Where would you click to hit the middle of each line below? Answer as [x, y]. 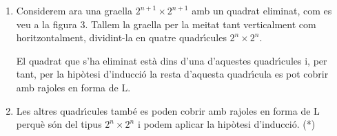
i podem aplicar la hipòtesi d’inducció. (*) [226, 124]
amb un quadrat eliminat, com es [262, 10]
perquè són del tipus [59, 124]
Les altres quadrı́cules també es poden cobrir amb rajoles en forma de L [168, 110]
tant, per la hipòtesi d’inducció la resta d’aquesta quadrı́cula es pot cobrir [172, 74]
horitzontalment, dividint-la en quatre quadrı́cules [121, 37]
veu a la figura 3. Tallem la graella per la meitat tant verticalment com [166, 24]
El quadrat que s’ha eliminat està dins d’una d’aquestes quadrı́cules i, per [172, 60]
